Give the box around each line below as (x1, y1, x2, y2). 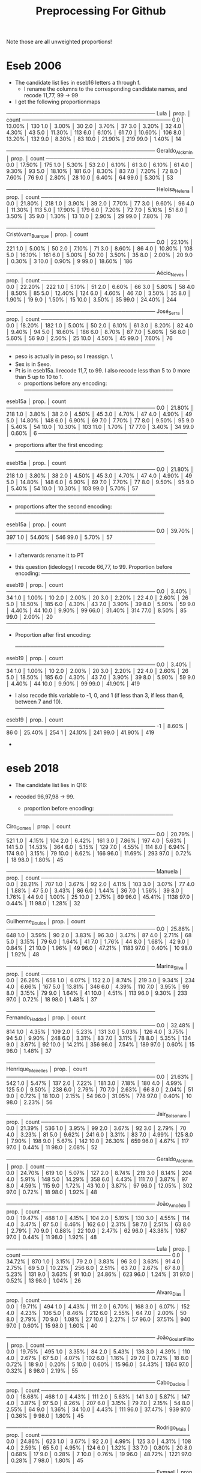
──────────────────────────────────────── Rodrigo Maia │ (6, 1424, 191, 1432)
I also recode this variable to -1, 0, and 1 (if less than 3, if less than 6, (14, 691, 184, 699)
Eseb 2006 (6, 59, 62, 73)
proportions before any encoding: (23, 380, 107, 387)
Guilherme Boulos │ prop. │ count (6, 917, 86, 926)
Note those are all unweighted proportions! (6, 38, 112, 46)
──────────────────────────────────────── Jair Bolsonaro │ (6, 1110, 192, 1119)
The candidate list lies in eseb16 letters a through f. (14, 79, 141, 87)
